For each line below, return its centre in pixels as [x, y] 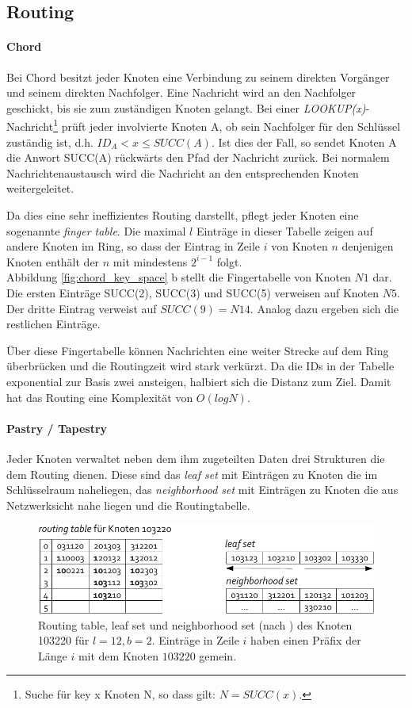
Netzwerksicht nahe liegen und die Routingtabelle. [128, 505]
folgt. [229, 261]
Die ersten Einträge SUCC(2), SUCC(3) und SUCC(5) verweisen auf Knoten [193, 292]
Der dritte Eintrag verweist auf [82, 308]
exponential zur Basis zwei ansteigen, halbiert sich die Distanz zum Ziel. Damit [199, 381]
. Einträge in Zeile [195, 640]
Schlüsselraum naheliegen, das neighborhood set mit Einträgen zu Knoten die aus [202, 490]
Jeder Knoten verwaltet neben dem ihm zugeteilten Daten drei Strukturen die [196, 458]
